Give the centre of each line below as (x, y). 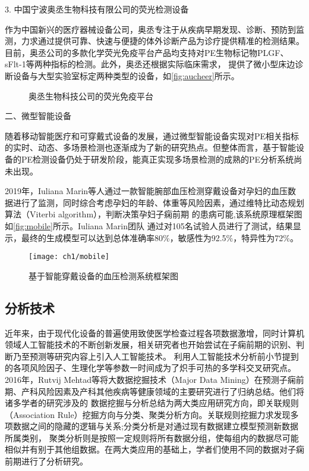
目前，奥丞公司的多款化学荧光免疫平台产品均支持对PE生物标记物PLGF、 (147, 52)
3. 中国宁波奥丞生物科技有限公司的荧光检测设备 (97, 9)
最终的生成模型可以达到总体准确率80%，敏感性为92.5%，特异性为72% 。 (160, 237)
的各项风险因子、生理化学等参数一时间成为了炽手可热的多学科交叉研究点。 (150, 368)
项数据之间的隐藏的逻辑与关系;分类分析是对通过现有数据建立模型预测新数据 (152, 426)
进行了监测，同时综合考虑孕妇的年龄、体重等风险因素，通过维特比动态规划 (158, 202)
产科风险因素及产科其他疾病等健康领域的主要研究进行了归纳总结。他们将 (163, 391)
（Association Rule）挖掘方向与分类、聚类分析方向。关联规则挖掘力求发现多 (152, 414)
